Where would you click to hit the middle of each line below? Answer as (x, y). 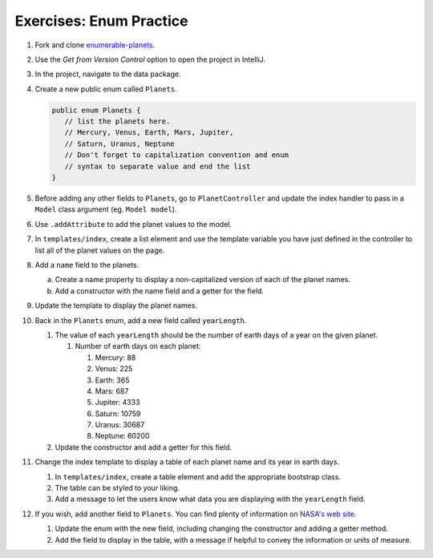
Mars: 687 (112, 391)
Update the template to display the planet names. (116, 305)
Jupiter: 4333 (117, 402)
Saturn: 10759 (118, 414)
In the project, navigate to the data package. (108, 74)
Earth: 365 (112, 380)
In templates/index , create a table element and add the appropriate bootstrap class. (198, 476)
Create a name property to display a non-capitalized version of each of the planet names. (202, 280)
